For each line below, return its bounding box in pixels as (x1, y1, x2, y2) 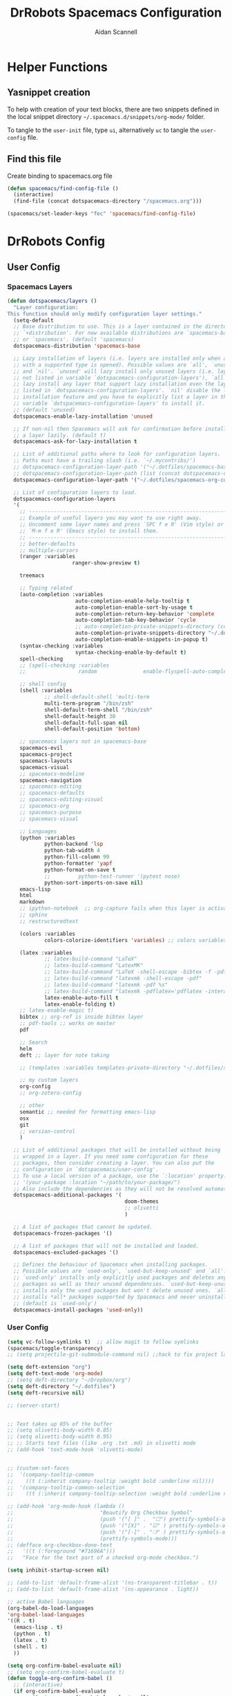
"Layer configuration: (13, 304, 79, 311)
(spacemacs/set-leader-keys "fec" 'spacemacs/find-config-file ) (7, 210, 196, 217)
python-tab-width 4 (43, 847, 100, 854)
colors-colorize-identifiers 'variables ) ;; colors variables (43, 937, 227, 943)
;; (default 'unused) (13, 406, 76, 413)
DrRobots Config (7, 234, 106, 250)
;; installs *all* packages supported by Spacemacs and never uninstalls (13, 1293, 230, 1300)
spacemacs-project (19, 751, 72, 758)
